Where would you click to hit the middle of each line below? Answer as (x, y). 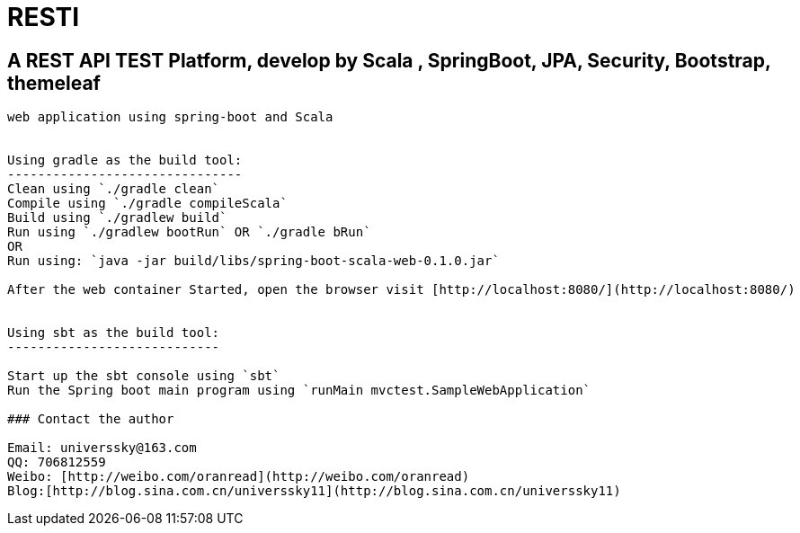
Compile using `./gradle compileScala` (147, 204)
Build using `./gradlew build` (117, 218)
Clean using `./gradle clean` (114, 189)
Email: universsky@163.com (102, 448)
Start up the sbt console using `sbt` (144, 376)
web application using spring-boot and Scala (170, 117)
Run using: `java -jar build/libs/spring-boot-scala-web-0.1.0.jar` (253, 261)
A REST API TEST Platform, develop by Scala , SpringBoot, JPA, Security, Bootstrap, (389, 60)
